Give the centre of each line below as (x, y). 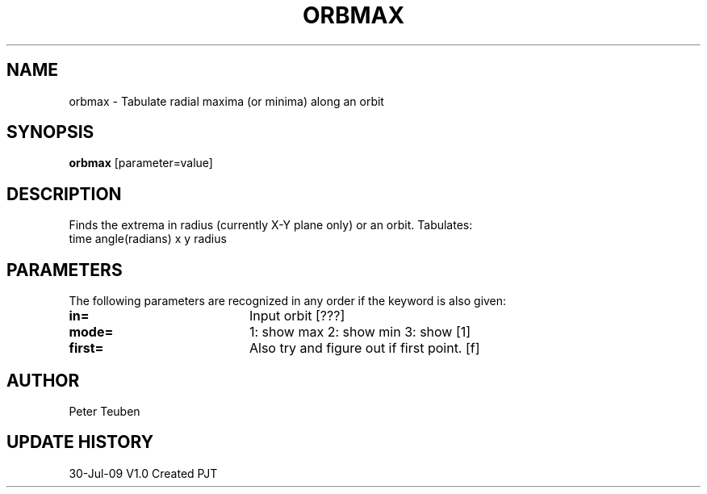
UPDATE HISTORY (80, 442)
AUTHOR (43, 380)
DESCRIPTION (64, 194)
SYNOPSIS (50, 132)
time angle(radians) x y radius (148, 239)
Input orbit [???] (297, 316)
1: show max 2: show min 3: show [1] (360, 332)
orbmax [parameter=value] (141, 163)
